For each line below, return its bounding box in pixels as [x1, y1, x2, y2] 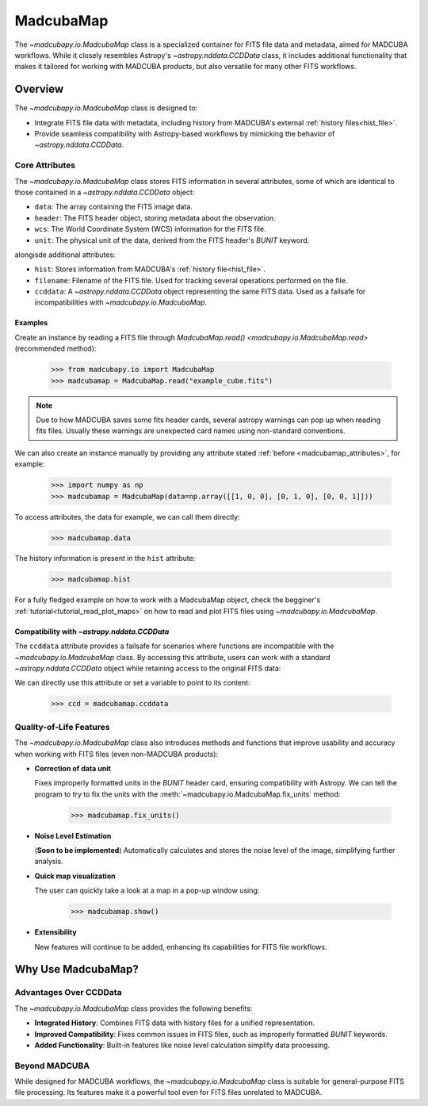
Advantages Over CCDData [14, 987, 122, 998]
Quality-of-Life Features [14, 721, 110, 732]
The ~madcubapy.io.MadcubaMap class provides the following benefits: [14, 1004, 253, 1013]
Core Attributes [14, 159, 75, 171]
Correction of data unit [34, 763, 111, 773]
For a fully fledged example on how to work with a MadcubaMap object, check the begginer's [14, 595, 321, 605]
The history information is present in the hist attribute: [14, 554, 196, 563]
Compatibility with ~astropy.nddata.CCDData [14, 627, 170, 636]
